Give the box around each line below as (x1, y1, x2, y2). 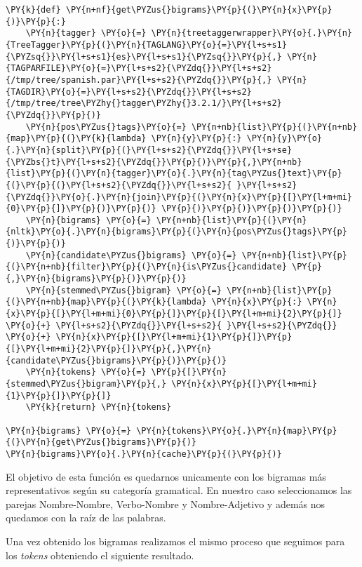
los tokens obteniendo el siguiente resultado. (6, 547, 194, 562)
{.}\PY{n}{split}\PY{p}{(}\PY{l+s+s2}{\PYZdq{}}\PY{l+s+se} (6, 145, 293, 155)
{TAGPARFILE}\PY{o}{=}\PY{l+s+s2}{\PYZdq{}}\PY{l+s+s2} (6, 63, 272, 74)
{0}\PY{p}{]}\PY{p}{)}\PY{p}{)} (6, 204, 156, 214)
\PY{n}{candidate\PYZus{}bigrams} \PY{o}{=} (25, 250, 237, 260)
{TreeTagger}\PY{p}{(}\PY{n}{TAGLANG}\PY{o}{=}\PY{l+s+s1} (6, 39, 287, 50)
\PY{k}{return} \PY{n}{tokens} (25, 402, 172, 413)
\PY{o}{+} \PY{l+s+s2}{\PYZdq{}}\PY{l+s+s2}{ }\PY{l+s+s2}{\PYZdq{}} (6, 320, 337, 331)
